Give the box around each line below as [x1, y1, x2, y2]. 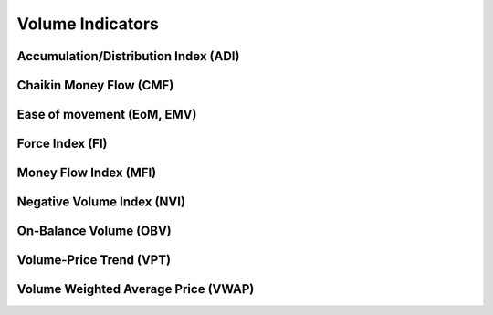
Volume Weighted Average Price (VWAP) [16, 281, 255, 297]
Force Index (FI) [16, 136, 108, 152]
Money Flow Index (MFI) [16, 165, 157, 181]
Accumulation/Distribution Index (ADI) [16, 48, 240, 64]
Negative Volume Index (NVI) [16, 194, 186, 210]
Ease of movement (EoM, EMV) [16, 107, 197, 122]
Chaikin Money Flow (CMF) [16, 78, 174, 93]
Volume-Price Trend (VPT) [16, 252, 172, 268]
